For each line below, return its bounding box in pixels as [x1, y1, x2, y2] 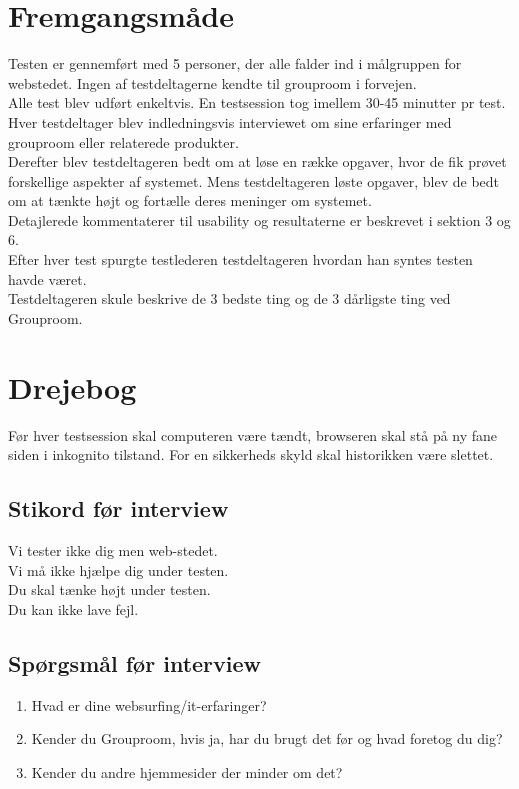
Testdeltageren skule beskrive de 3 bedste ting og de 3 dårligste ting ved [8, 288, 451, 309]
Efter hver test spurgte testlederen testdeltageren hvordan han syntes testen [8, 249, 473, 270]
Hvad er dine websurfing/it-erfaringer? [31, 694, 267, 715]
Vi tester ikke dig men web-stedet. [8, 539, 218, 560]
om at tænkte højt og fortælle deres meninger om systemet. [8, 190, 372, 211]
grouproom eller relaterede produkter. [8, 131, 239, 152]
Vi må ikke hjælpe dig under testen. [8, 559, 229, 580]
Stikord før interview [8, 493, 229, 524]
